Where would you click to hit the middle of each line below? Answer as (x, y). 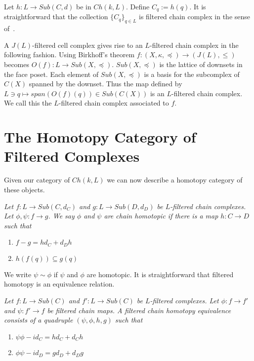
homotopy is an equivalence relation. (59, 284)
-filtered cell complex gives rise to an (87, 45)
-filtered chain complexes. (208, 206)
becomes (17, 64)
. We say (61, 216)
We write (18, 274)
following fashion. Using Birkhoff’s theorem (69, 54)
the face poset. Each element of (51, 74)
